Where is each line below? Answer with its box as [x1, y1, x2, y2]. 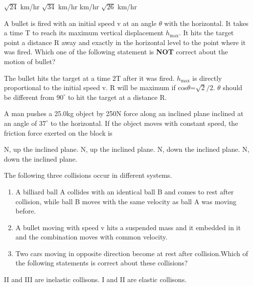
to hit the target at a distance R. [68, 92, 167, 102]
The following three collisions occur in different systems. [4, 170, 172, 180]
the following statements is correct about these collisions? [15, 258, 188, 268]
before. [15, 206, 36, 216]
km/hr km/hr [58, 1, 99, 11]
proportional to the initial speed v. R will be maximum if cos [4, 82, 187, 93]
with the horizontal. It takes [164, 18, 249, 28]
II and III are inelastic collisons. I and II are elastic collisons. [4, 274, 187, 285]
